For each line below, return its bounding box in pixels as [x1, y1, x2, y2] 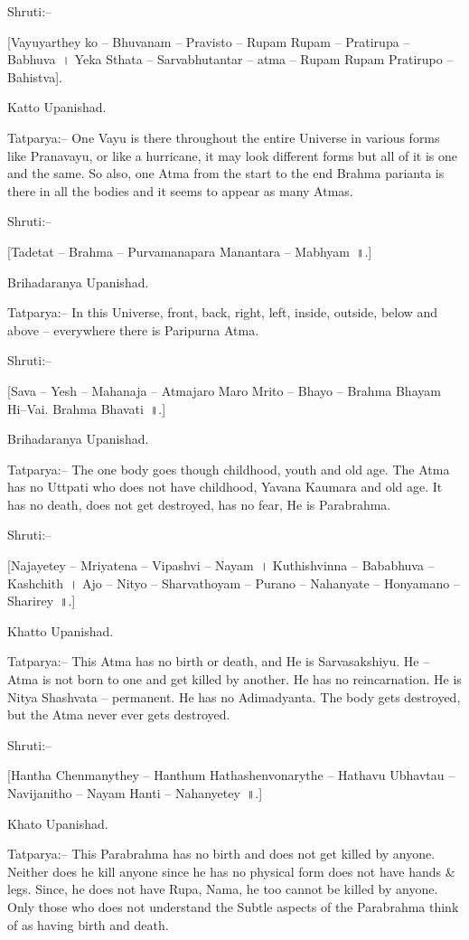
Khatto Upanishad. [7, 621, 114, 640]
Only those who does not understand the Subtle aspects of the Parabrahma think [7, 897, 459, 916]
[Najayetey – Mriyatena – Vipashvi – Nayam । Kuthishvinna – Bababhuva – [7, 556, 435, 575]
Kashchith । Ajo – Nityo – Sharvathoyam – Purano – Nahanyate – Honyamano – [7, 573, 460, 592]
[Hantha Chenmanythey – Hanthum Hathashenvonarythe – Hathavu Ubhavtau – [7, 766, 455, 785]
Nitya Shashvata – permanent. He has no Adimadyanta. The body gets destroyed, [7, 687, 461, 706]
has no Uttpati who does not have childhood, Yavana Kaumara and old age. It [7, 477, 443, 496]
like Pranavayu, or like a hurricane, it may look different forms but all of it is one [7, 146, 457, 164]
